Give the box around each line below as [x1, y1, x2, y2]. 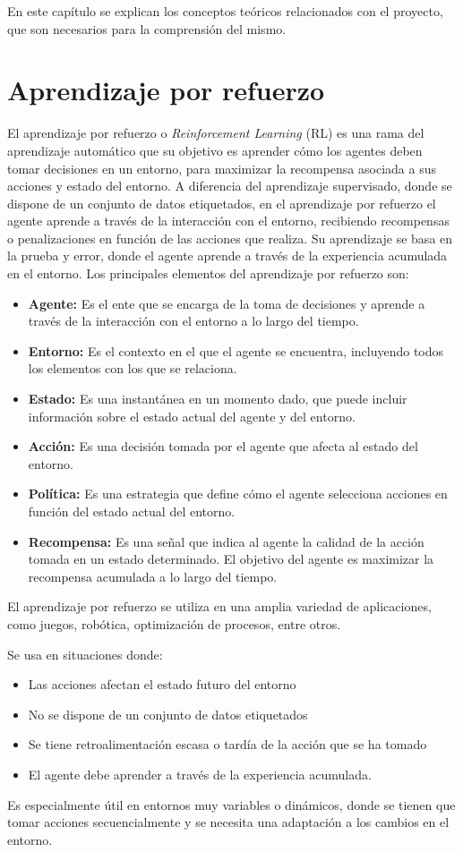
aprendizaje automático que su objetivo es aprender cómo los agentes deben [7, 141, 423, 159]
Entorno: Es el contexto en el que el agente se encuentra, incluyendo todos [28, 341, 444, 360]
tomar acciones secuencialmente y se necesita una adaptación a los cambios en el [7, 813, 450, 831]
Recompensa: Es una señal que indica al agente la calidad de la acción [28, 532, 424, 550]
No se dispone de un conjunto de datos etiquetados [28, 704, 308, 723]
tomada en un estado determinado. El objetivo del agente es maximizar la [28, 550, 434, 568]
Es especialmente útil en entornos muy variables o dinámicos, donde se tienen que [7, 795, 456, 814]
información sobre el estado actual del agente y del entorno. [28, 406, 356, 425]
